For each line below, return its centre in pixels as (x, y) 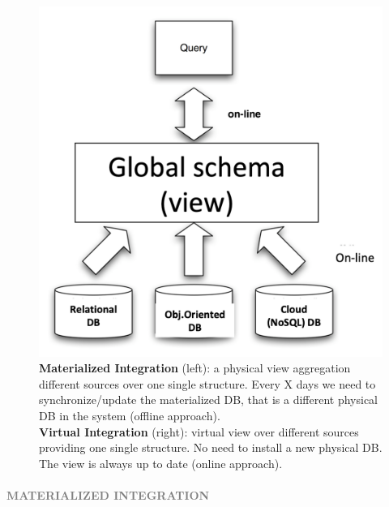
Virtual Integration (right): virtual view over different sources (199, 431)
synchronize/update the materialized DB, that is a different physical (209, 400)
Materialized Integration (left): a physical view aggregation (195, 368)
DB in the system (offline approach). (130, 415)
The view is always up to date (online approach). (161, 463)
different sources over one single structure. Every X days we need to (207, 383)
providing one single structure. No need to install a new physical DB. (211, 447)
